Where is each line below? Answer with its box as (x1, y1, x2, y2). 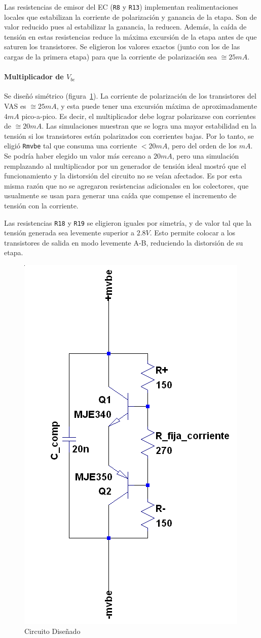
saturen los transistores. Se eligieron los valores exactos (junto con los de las (4, 41, 240, 52)
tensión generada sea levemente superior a (4, 227, 134, 238)
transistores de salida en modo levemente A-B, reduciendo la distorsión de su (4, 237, 243, 248)
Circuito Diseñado (24, 625, 81, 636)
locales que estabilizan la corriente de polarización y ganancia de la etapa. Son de (4, 11, 257, 22)
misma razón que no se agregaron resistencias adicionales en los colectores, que (4, 180, 249, 191)
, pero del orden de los (167, 140, 237, 151)
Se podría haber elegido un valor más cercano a (4, 150, 152, 161)
